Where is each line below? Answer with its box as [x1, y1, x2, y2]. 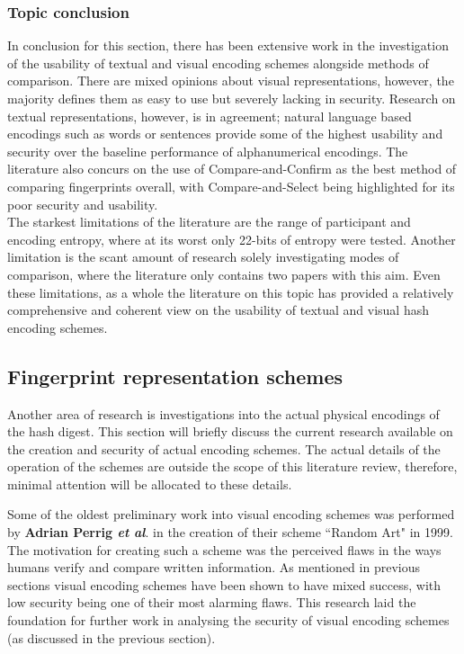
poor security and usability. [7, 194, 158, 213]
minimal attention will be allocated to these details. [7, 474, 292, 493]
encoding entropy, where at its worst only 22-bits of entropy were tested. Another [7, 229, 456, 248]
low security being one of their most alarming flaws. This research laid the [7, 593, 416, 612]
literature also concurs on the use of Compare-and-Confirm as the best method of [7, 159, 457, 178]
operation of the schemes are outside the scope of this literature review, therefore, [7, 457, 458, 476]
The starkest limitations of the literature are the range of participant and [7, 212, 411, 231]
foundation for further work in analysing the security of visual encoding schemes [7, 611, 450, 630]
